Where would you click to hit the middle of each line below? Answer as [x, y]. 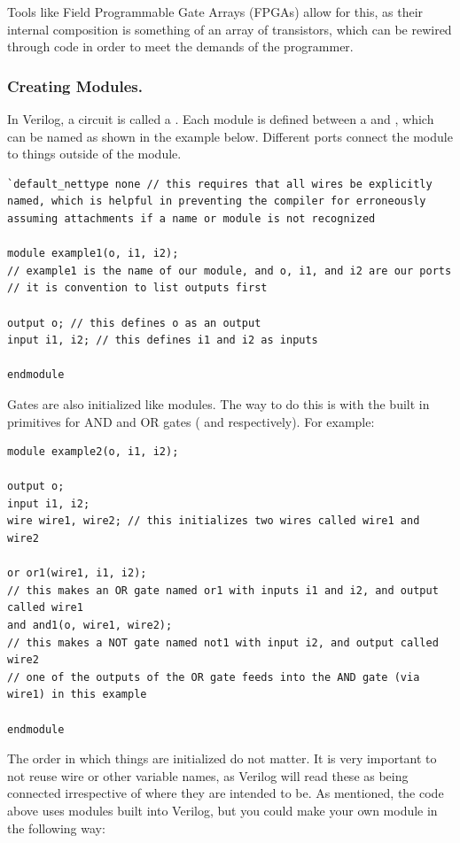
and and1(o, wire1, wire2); [90, 626]
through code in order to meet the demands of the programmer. [180, 46]
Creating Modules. [75, 85]
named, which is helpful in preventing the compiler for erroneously [217, 201]
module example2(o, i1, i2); [93, 452]
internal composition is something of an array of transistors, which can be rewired [230, 29]
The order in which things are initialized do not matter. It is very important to [222, 758]
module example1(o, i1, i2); [93, 254]
